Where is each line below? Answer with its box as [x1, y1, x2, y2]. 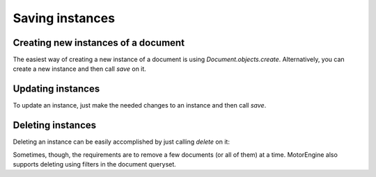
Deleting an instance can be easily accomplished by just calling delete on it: [13, 137, 230, 146]
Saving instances [13, 10, 115, 26]
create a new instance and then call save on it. [13, 65, 146, 73]
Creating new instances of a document [13, 37, 185, 49]
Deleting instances [13, 119, 97, 131]
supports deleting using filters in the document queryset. [13, 160, 177, 169]
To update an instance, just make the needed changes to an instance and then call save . [13, 101, 267, 110]
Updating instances [13, 83, 100, 95]
